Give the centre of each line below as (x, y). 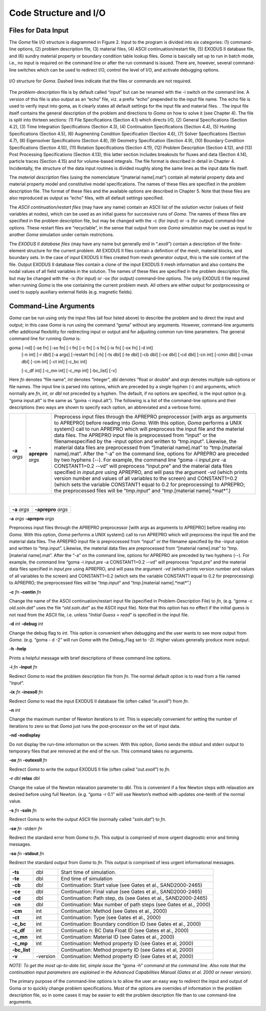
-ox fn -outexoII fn (28, 760)
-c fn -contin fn (25, 592)
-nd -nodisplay (25, 735)
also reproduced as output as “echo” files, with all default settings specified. (86, 198)
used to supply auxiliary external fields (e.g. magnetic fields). (71, 292)
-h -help (18, 649)
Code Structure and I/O (57, 13)
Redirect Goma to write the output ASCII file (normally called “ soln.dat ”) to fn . (88, 820)
